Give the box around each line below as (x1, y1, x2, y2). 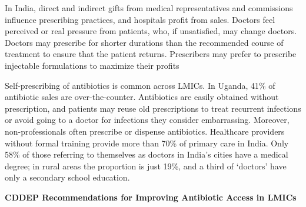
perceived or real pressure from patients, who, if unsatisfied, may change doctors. (5, 25, 297, 37)
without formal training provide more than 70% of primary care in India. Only (5, 136, 289, 149)
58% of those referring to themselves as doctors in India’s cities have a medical (5, 148, 288, 161)
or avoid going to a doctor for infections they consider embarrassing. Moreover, (5, 113, 290, 126)
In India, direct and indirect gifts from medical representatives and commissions (5, 2, 293, 14)
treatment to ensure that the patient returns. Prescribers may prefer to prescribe (5, 48, 297, 60)
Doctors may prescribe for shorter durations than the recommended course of (5, 36, 284, 48)
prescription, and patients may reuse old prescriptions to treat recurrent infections (5, 102, 301, 114)
